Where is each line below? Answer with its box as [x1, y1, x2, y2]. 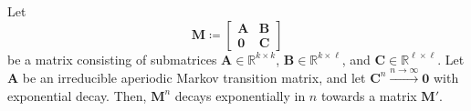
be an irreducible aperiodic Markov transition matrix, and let [22, 67, 366, 86]
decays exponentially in [174, 86, 306, 105]
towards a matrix [320, 86, 417, 105]
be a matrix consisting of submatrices [7, 49, 217, 68]
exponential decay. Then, [7, 86, 147, 105]
